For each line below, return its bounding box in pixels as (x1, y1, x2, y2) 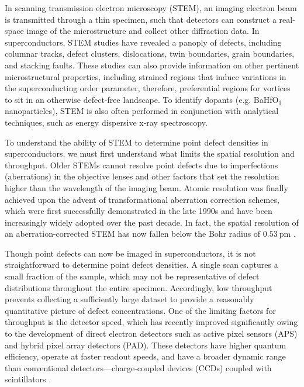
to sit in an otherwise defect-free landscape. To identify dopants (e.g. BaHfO (5, 93, 279, 105)
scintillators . (5, 373, 51, 385)
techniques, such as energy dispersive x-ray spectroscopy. (5, 116, 208, 128)
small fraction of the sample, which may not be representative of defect (5, 270, 260, 282)
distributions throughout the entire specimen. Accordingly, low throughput (5, 281, 272, 293)
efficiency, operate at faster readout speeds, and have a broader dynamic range (5, 350, 286, 362)
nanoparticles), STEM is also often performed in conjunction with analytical (5, 105, 279, 117)
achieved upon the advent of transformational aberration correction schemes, (5, 193, 279, 205)
